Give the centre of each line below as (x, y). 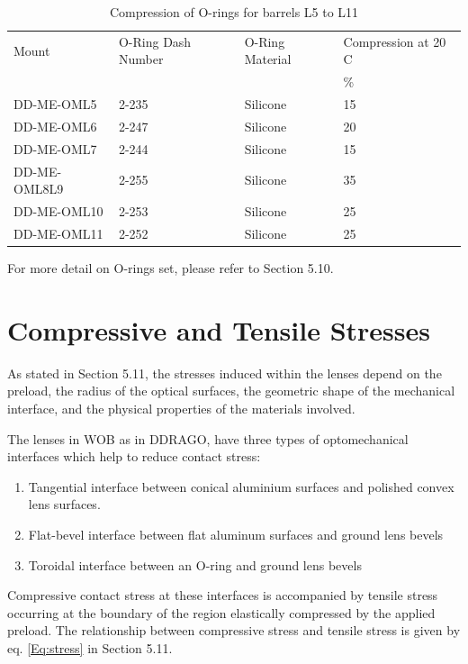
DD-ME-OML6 (55, 126)
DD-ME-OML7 (55, 148)
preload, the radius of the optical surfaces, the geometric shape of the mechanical (231, 391)
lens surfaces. (64, 504)
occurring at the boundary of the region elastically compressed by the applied (221, 612)
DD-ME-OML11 (58, 233)
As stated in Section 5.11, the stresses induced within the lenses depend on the (225, 373)
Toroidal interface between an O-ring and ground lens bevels (195, 564)
